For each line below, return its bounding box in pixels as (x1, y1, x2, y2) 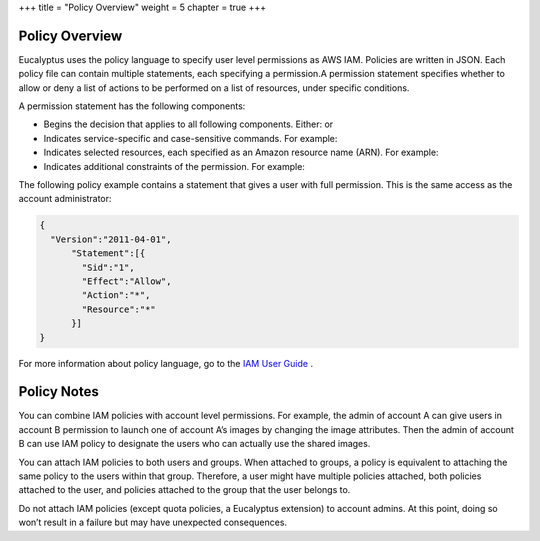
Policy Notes (18, 383, 99, 400)
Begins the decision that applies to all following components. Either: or (43, 118, 334, 130)
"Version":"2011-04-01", (50, 233, 172, 245)
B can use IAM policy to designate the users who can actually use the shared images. (18, 438, 371, 450)
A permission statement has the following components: (18, 100, 246, 112)
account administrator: (18, 193, 112, 205)
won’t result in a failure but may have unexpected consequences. (18, 516, 288, 529)
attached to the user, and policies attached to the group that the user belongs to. (18, 484, 351, 496)
